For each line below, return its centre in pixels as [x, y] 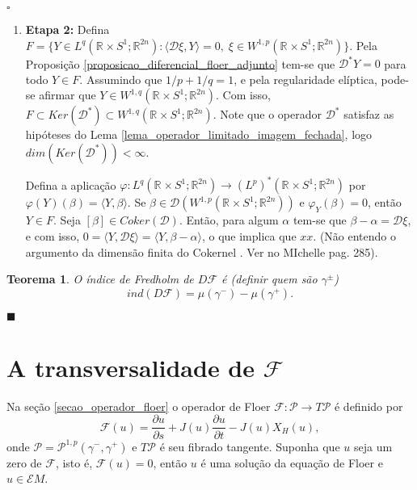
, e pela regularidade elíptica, [305, 79]
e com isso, [53, 235]
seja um [373, 446]
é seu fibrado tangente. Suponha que [250, 446]
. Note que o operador [267, 114]
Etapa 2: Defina [67, 29]
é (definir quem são [270, 279]
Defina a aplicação [71, 184]
